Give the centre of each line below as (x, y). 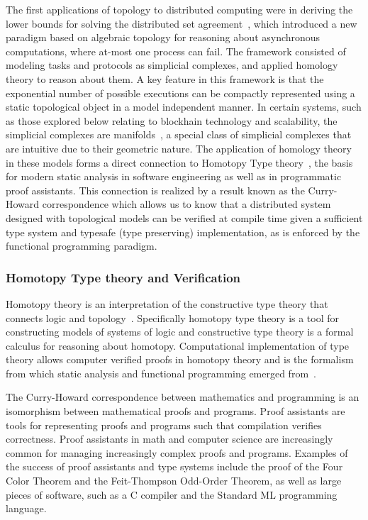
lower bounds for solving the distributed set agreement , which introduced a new (182, 23)
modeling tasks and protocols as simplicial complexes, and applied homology (172, 65)
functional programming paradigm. (82, 246)
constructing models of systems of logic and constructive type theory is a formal (180, 332)
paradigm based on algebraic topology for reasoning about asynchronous (163, 37)
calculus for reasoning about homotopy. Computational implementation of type (178, 345)
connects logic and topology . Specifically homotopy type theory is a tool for (173, 317)
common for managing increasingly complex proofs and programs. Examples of (177, 452)
